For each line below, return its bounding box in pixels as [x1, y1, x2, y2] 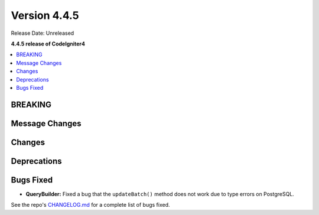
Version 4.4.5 [11, 9, 79, 22]
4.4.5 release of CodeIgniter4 [11, 40, 86, 47]
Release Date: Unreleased [11, 30, 74, 37]
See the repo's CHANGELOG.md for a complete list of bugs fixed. [11, 201, 171, 209]
